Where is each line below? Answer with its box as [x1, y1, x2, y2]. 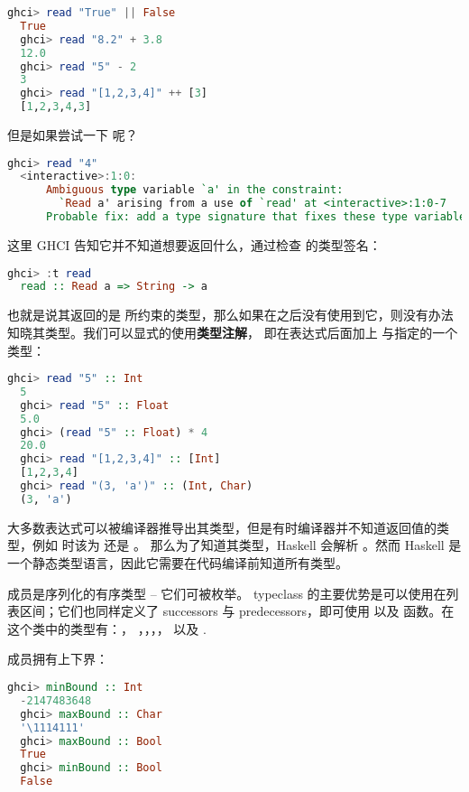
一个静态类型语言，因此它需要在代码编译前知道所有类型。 [7, 554, 348, 573]
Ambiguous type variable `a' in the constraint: [45, 183, 344, 197]
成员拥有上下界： [7, 649, 108, 668]
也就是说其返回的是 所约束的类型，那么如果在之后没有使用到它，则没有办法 [7, 305, 454, 324]
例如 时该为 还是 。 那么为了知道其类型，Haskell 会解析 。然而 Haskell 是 [32, 536, 462, 554]
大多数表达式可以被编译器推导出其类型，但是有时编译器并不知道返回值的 [7, 517, 437, 536]
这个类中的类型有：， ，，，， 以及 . [7, 619, 207, 638]
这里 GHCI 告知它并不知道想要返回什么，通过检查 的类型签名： [7, 235, 382, 254]
